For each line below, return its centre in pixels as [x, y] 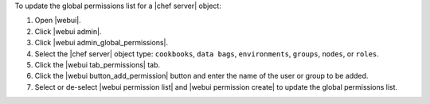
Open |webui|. [58, 21]
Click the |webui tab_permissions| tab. [98, 64]
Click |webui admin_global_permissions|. [102, 43]
